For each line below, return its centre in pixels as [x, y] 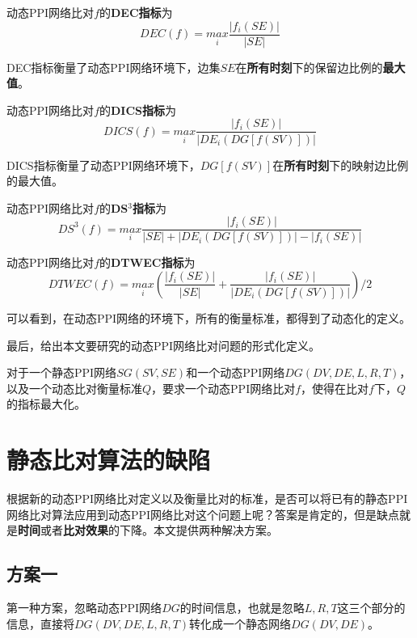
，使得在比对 [335, 388]
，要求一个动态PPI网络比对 [223, 388]
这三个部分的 [371, 608]
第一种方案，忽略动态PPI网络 [84, 608]
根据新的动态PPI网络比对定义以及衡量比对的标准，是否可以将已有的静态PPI [207, 499]
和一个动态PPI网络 [236, 372]
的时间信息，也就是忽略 [242, 608]
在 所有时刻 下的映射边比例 [341, 165]
